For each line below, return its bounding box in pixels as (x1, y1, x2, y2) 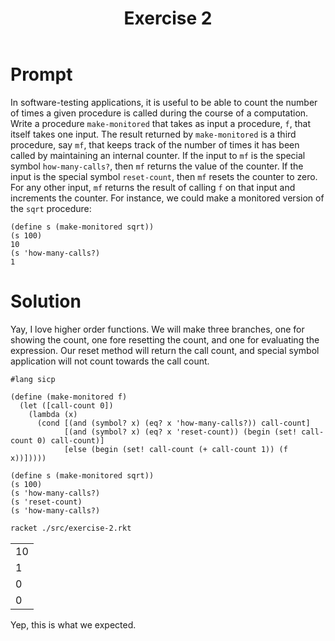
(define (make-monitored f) (10, 392, 128, 402)
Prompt (10, 63, 73, 86)
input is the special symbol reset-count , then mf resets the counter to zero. (10, 170, 318, 182)
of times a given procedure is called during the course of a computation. (10, 107, 309, 119)
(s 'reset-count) (10, 497, 83, 507)
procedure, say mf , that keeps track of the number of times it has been (10, 138, 300, 151)
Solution (10, 290, 82, 313)
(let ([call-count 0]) (19, 400, 114, 411)
